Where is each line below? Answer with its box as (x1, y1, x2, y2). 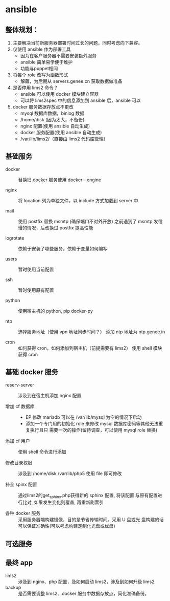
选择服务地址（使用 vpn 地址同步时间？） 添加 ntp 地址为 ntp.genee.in (18, 329, 165, 335)
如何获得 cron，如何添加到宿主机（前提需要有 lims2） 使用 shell (18, 345, 152, 351)
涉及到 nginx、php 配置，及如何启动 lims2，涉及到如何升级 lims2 (18, 578, 155, 585)
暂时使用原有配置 (18, 287, 54, 293)
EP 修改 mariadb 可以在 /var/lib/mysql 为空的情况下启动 (25, 414, 142, 420)
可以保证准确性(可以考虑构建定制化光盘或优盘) (18, 523, 116, 529)
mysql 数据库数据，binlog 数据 (20, 110, 85, 116)
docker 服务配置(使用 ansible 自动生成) (20, 130, 102, 135)
